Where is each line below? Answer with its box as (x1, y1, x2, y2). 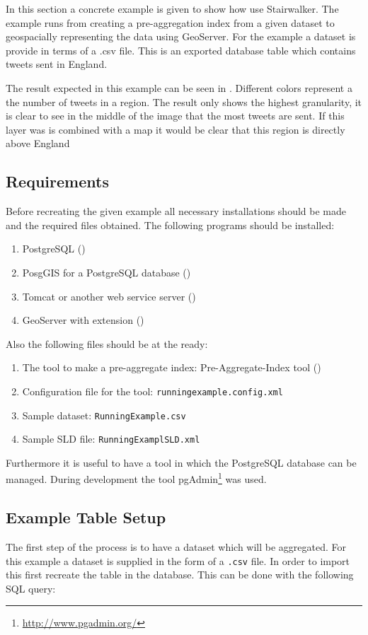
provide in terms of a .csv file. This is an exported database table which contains (6, 42, 356, 57)
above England (6, 136, 70, 151)
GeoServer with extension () (22, 313, 144, 327)
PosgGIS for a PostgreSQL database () (22, 264, 191, 279)
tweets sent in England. (6, 57, 108, 71)
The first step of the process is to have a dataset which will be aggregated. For (6, 539, 347, 554)
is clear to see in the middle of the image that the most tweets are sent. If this (6, 108, 345, 123)
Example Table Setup (6, 506, 166, 528)
